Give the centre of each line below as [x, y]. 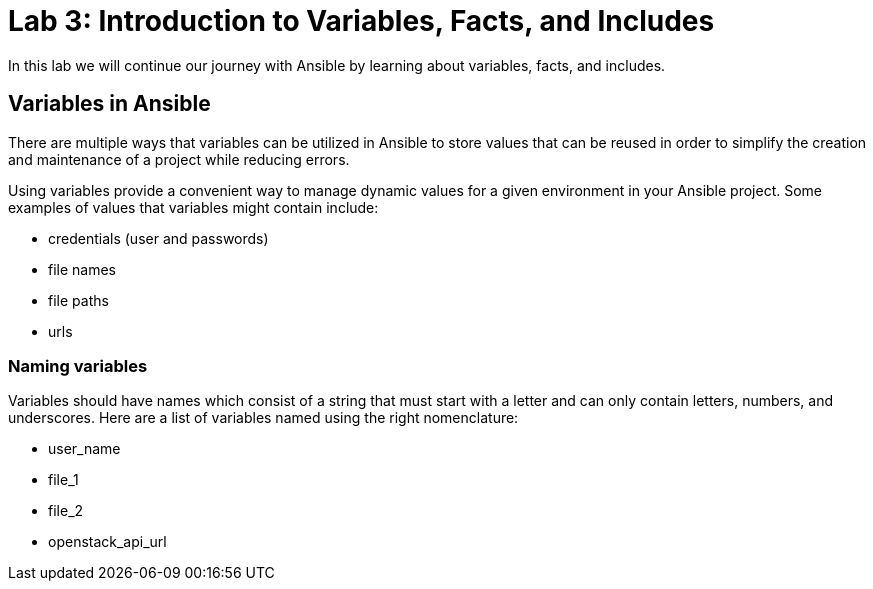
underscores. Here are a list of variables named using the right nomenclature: [263, 418]
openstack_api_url [107, 542]
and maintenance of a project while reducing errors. [179, 159]
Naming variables [78, 365]
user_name [84, 449]
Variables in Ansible [109, 104]
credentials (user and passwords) [158, 238]
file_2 [66, 511]
